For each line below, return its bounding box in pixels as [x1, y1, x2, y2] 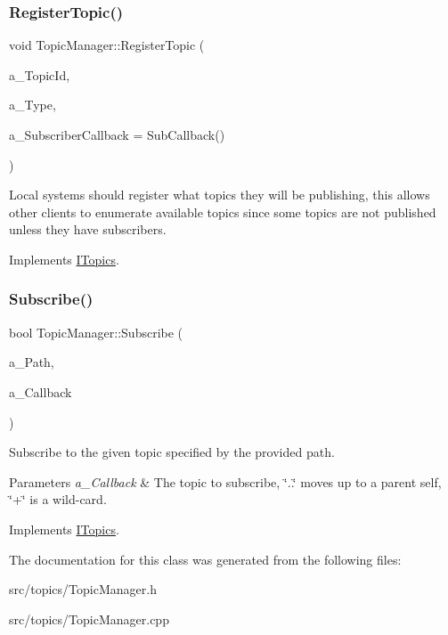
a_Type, [9, 95, 56, 114]
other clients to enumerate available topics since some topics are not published [9, 202, 436, 221]
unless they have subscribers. [9, 220, 167, 239]
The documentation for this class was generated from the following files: [9, 550, 402, 568]
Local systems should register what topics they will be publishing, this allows [9, 185, 430, 204]
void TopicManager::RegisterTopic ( [9, 36, 205, 54]
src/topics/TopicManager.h [9, 580, 157, 598]
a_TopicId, [9, 65, 70, 84]
